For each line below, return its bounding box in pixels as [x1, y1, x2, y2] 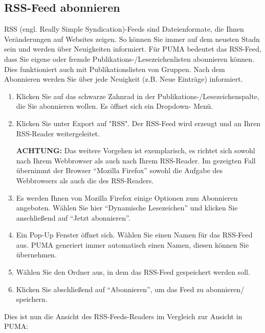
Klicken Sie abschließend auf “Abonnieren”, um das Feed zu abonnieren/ [16, 283, 245, 294]
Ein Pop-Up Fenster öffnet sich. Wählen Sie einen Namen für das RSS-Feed [16, 229, 253, 240]
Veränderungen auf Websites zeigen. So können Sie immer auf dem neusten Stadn [4, 33, 260, 44]
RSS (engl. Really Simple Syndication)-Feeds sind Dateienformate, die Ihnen [4, 23, 244, 34]
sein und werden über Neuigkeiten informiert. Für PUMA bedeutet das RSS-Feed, [4, 43, 261, 54]
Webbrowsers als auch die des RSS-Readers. [16, 175, 154, 185]
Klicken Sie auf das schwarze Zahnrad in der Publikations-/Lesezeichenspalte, [16, 90, 259, 101]
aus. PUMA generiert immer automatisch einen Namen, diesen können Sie [16, 239, 249, 250]
